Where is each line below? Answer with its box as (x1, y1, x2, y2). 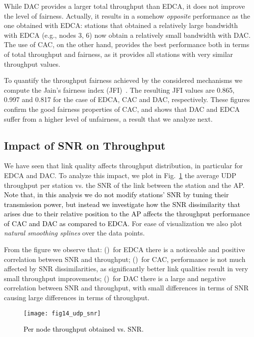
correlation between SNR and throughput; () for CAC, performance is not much (4, 254, 246, 264)
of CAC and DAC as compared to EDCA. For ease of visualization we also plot (4, 218, 242, 228)
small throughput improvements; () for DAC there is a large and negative (4, 273, 226, 283)
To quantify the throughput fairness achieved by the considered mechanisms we (4, 75, 243, 85)
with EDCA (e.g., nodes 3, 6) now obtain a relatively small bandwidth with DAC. (4, 29, 251, 40)
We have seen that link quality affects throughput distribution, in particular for (4, 160, 243, 171)
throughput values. (4, 58, 60, 69)
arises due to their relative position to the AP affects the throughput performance (4, 208, 250, 219)
